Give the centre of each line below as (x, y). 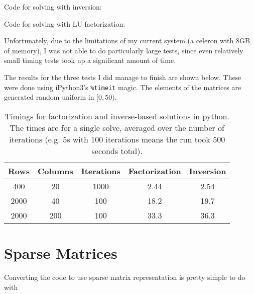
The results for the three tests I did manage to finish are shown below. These (123, 77)
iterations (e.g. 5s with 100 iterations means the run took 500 (117, 139)
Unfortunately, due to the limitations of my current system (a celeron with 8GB (127, 41)
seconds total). (117, 151)
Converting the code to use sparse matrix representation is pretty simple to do (125, 277)
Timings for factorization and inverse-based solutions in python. (117, 116)
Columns (55, 171)
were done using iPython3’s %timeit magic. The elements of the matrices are (123, 87)
